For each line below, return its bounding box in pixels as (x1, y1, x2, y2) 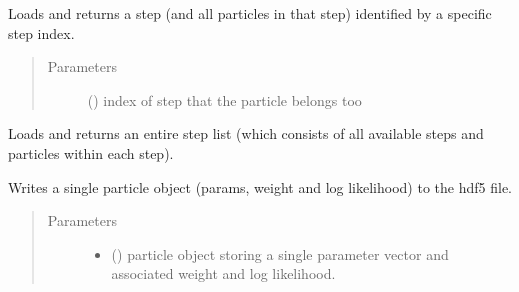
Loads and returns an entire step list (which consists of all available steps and (8, 123, 484, 144)
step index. (8, 22, 75, 43)
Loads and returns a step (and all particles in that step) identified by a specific (8, 3, 492, 23)
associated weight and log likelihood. (111, 263, 336, 284)
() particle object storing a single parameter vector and (111, 243, 449, 264)
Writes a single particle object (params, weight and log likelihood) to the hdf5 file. (8, 176, 512, 197)
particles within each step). (8, 142, 174, 163)
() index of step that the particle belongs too (87, 89, 362, 110)
